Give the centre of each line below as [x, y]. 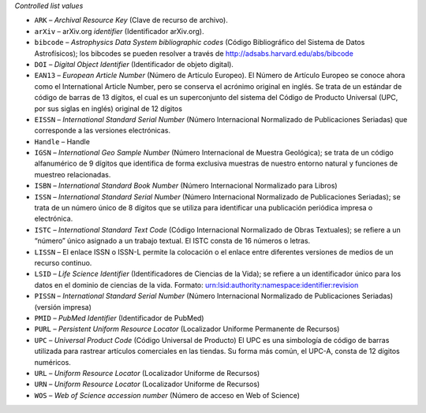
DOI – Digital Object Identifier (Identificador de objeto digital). [134, 64]
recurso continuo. [63, 262]
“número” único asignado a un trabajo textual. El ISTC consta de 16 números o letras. [172, 241]
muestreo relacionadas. [73, 174]
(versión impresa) [63, 307]
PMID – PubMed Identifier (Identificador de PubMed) [119, 318]
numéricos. [52, 362]
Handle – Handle [62, 141]
